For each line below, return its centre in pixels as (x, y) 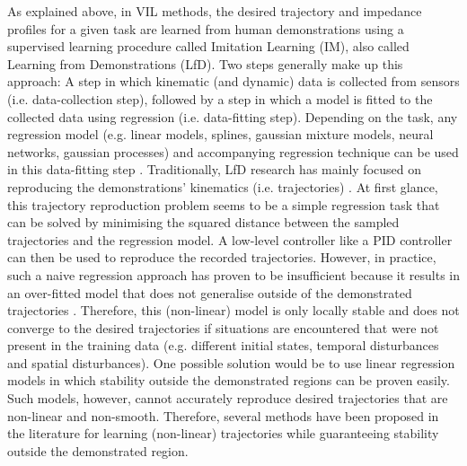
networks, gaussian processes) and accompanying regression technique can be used (233, 151)
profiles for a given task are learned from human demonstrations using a (206, 28)
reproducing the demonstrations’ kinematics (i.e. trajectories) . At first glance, (223, 186)
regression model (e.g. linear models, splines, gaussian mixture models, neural (220, 134)
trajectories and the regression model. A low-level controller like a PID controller (230, 239)
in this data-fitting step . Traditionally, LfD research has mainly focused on (214, 169)
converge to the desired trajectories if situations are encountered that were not (223, 327)
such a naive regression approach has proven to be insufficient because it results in (233, 274)
